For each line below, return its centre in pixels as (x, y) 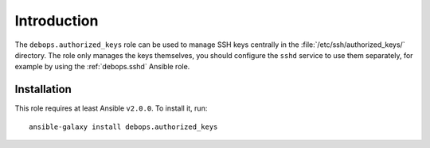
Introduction (57, 21)
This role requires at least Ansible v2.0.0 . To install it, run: (111, 108)
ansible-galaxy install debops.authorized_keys (123, 127)
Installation (43, 90)
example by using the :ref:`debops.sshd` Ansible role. (102, 67)
